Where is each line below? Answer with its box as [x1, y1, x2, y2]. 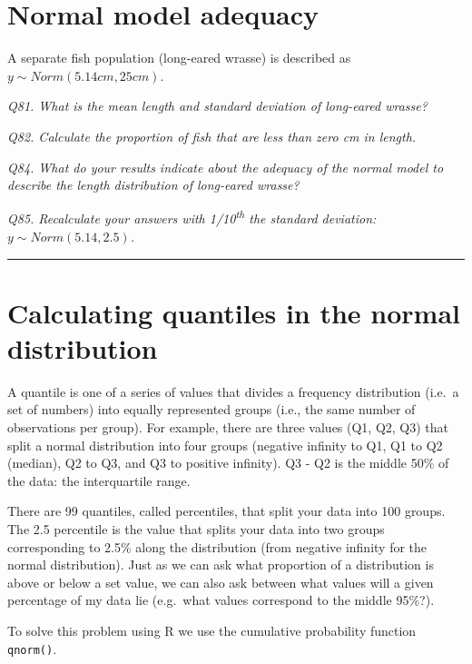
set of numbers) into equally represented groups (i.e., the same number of [7, 400, 416, 419]
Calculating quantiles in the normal [7, 293, 461, 331]
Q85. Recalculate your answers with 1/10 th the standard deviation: [7, 206, 377, 228]
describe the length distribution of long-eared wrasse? [7, 175, 300, 194]
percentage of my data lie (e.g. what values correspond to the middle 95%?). [7, 590, 435, 609]
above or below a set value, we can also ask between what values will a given [7, 572, 434, 591]
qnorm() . [7, 639, 57, 658]
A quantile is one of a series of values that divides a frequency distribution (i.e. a [7, 382, 459, 401]
